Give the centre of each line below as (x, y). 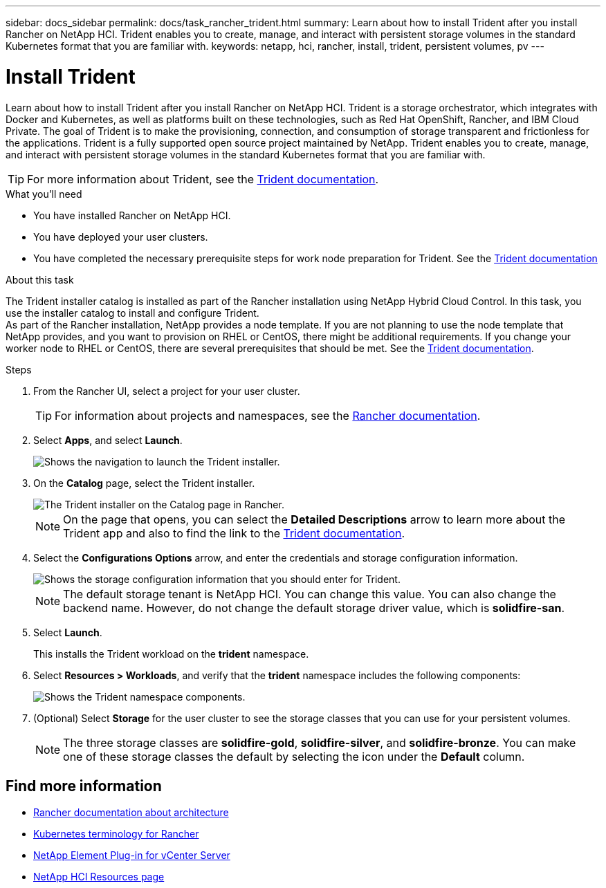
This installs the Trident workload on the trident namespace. (171, 654)
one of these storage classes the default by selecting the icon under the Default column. (294, 756)
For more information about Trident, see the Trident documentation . (203, 179)
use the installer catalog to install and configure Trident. (132, 313)
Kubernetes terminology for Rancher (116, 834)
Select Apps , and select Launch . (108, 440)
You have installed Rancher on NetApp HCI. (132, 215)
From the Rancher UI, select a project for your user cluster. (167, 391)
